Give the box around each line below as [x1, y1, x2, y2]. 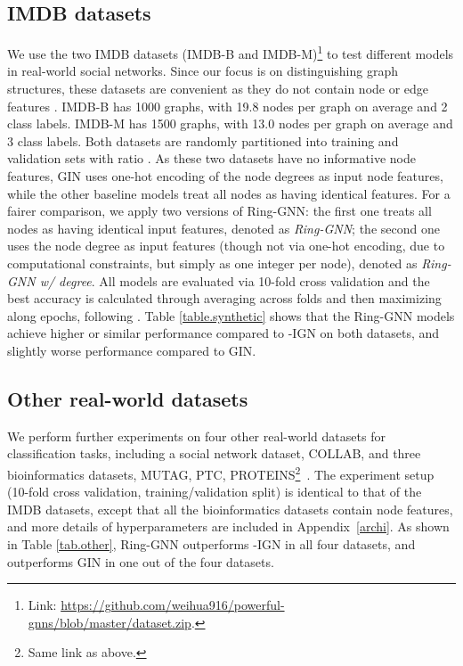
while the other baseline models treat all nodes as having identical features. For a [7, 184, 451, 202]
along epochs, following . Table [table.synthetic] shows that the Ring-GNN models [7, 306, 455, 325]
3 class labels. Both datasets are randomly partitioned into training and [7, 131, 399, 150]
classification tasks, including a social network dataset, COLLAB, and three [7, 444, 421, 463]
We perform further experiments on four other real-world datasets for [7, 426, 386, 445]
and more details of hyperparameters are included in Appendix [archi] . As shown [7, 517, 450, 536]
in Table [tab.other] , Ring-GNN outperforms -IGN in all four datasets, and [7, 534, 416, 553]
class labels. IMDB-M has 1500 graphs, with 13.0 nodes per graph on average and [7, 114, 453, 133]
